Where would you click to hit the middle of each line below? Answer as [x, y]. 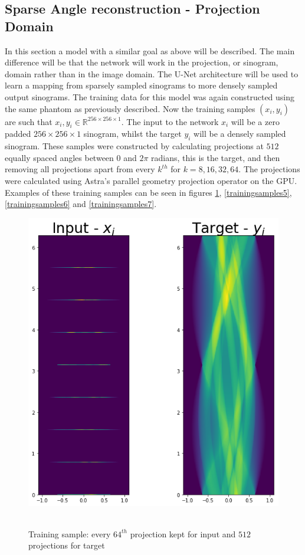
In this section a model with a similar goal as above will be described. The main [150, 50]
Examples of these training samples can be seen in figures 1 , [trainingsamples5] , [148, 192]
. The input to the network [170, 121]
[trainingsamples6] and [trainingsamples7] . [81, 204]
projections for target [67, 545]
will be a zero [255, 121]
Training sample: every [70, 533]
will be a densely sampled [240, 134]
